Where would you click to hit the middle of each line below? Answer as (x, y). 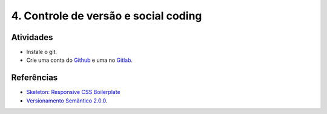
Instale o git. (42, 52)
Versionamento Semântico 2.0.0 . (67, 101)
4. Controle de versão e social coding (107, 16)
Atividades (32, 37)
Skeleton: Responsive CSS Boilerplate (73, 92)
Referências (35, 78)
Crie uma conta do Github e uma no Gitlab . (80, 60)
